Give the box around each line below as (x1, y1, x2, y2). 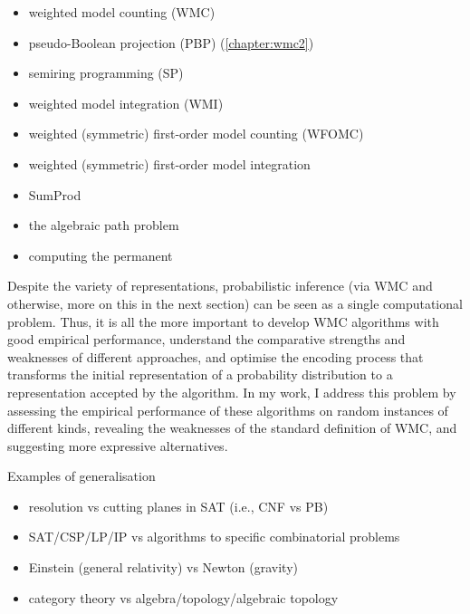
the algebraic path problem (28, 216, 179, 235)
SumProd (28, 185, 82, 204)
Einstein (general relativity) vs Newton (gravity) (28, 558, 299, 577)
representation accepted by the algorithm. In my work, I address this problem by (7, 382, 456, 401)
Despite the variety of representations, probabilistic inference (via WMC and (7, 276, 433, 295)
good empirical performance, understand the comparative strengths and (7, 330, 406, 349)
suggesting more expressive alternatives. (7, 436, 228, 455)
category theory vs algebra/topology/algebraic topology (28, 588, 339, 607)
